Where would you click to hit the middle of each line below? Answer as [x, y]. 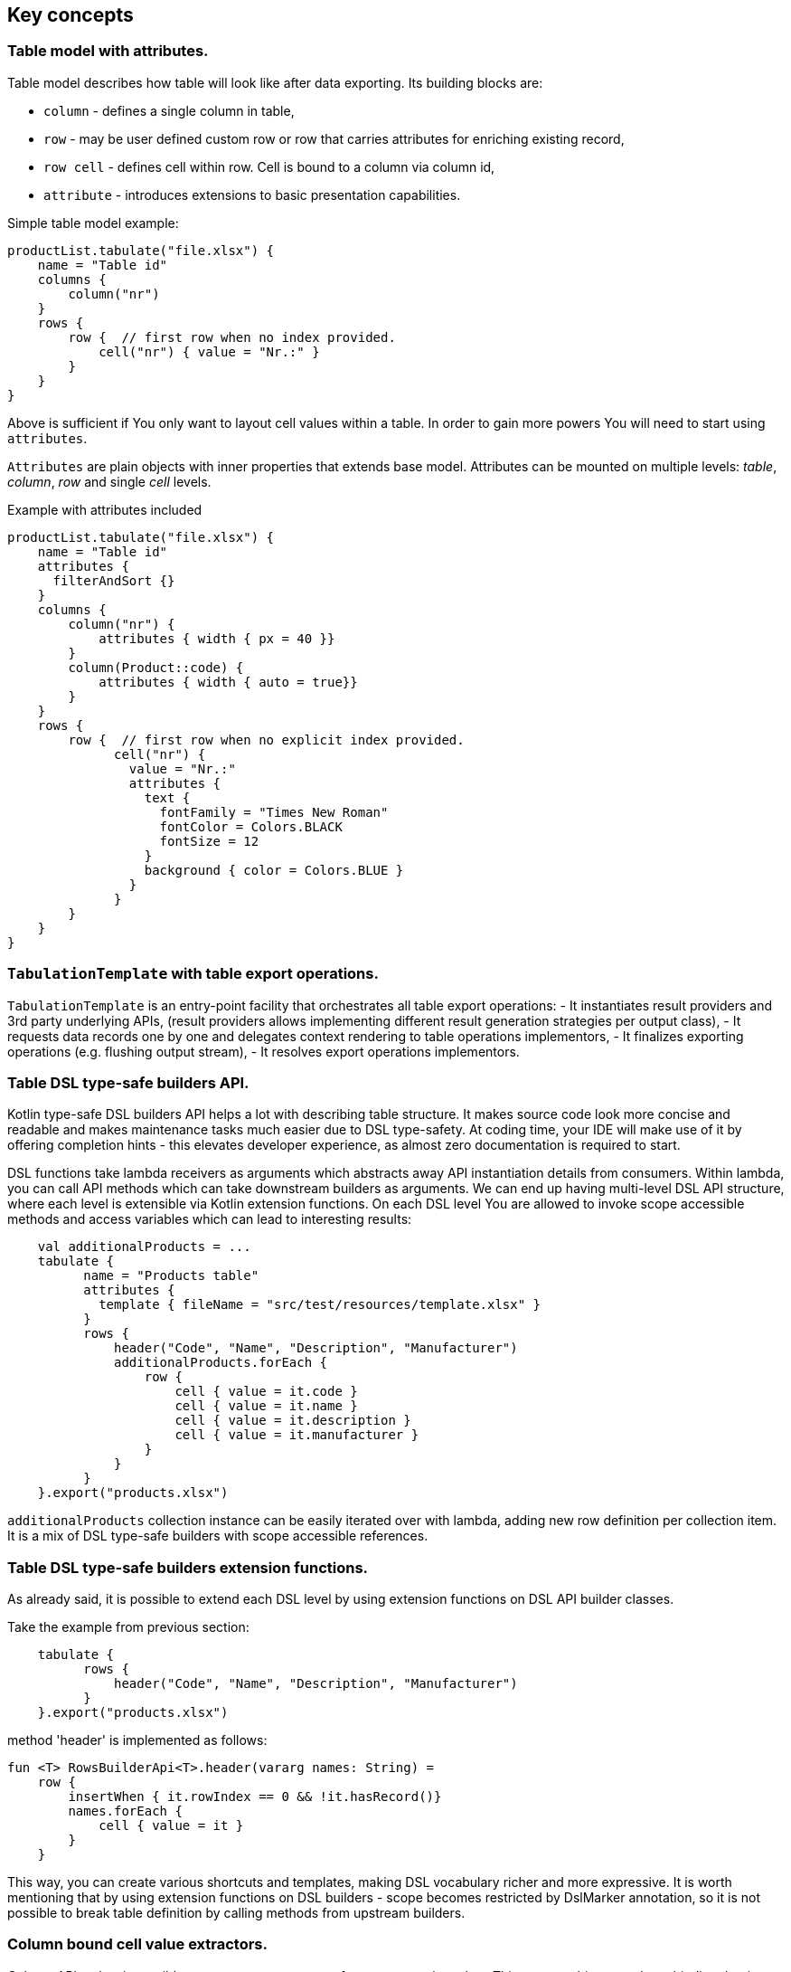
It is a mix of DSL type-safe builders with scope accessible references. [218, 1536]
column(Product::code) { [156, 667]
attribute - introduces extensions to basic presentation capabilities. [252, 194]
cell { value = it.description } [293, 1421]
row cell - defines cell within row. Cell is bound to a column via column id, [269, 166]
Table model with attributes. [108, 51]
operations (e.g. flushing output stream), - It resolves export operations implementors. [264, 1051]
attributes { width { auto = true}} [228, 682]
